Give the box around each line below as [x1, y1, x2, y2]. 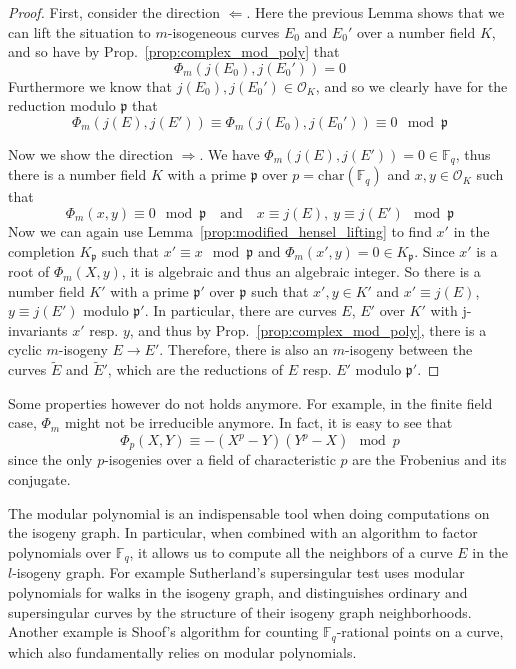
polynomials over [8, 541, 112, 562]
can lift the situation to [8, 21, 151, 42]
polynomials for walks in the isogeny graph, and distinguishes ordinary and [8, 581, 468, 602]
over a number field [356, 21, 476, 42]
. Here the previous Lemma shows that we [246, 2, 505, 22]
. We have [199, 143, 260, 164]
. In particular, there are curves [144, 300, 337, 321]
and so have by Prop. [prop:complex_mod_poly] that [8, 41, 340, 62]
